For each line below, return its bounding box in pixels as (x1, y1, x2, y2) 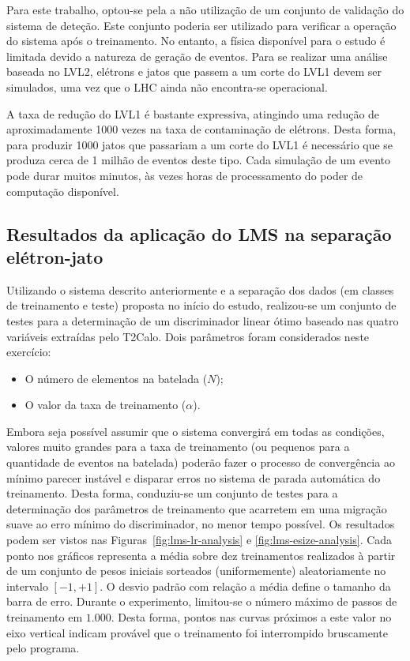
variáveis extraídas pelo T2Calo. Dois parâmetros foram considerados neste (6, 328, 370, 344)
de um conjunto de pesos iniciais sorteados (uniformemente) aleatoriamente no (6, 562, 386, 579)
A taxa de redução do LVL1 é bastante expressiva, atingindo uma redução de (6, 105, 380, 122)
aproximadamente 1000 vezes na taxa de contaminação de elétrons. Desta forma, (6, 121, 397, 137)
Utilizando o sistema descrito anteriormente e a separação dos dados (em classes (6, 281, 394, 298)
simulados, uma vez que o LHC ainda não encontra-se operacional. (6, 78, 328, 95)
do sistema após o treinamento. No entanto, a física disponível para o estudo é (6, 32, 386, 49)
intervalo (6, 577, 48, 594)
